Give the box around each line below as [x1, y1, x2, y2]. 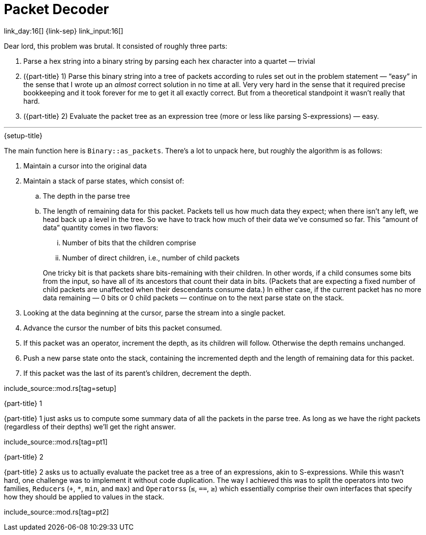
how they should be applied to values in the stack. [4, 492, 164, 501]
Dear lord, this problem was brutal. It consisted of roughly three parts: [4, 41, 228, 50]
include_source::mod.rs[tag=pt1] [4, 437, 108, 446]
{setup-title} [4, 131, 43, 140]
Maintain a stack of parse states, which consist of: [23, 176, 184, 185]
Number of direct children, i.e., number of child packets [62, 253, 240, 262]
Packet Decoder [4, 1, 109, 18]
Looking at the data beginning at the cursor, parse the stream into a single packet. [23, 308, 285, 317]
